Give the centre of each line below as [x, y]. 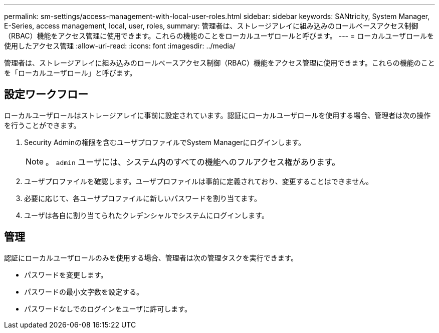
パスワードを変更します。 [66, 274]
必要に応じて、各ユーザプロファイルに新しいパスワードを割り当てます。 [143, 198]
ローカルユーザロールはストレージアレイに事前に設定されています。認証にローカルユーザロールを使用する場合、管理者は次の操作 [217, 115]
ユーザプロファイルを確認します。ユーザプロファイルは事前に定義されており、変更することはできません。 [199, 181]
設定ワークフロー [46, 94]
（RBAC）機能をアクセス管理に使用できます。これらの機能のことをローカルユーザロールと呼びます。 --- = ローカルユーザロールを [219, 36]
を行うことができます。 [42, 125]
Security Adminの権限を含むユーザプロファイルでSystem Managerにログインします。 [165, 142]
